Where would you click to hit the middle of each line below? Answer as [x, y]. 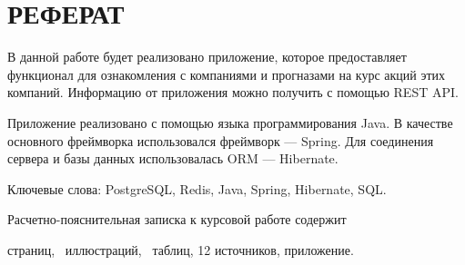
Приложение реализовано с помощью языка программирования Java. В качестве [230, 122]
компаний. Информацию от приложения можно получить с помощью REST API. [233, 92]
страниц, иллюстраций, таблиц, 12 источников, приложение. [181, 249]
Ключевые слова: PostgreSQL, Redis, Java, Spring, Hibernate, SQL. [197, 188]
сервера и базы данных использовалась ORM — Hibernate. [173, 158]
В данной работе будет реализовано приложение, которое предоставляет [207, 57]
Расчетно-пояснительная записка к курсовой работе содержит [177, 219]
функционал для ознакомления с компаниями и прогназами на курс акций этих [227, 74]
